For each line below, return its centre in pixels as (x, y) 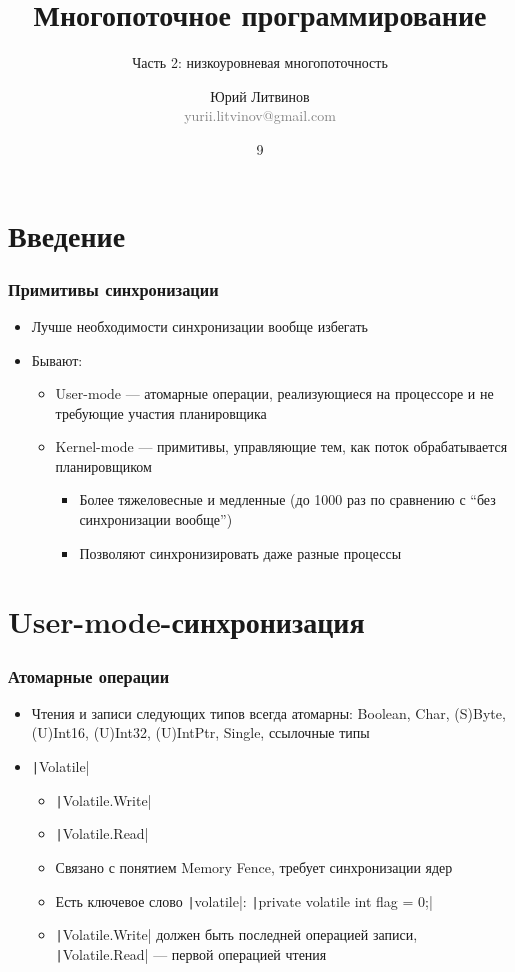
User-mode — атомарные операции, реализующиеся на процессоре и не (274, 393)
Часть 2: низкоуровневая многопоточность (260, 62)
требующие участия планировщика (161, 412)
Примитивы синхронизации (113, 288)
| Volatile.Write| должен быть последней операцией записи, (236, 934)
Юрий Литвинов (260, 95)
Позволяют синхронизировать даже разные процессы (240, 552)
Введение (67, 234)
